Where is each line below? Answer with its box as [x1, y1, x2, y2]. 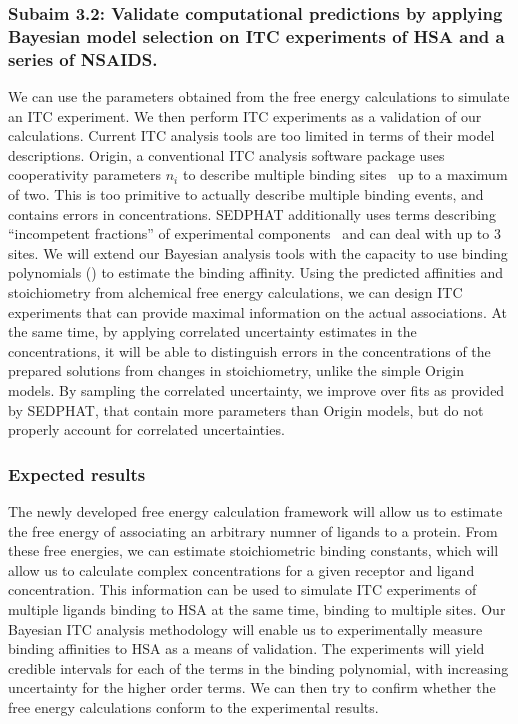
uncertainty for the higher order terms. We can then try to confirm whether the [8, 677, 496, 698]
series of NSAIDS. [8, 46, 158, 71]
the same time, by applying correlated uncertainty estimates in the [8, 321, 417, 342]
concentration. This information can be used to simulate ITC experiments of [8, 579, 477, 600]
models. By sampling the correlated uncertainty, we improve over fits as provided [8, 379, 505, 400]
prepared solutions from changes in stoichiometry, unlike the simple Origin [8, 360, 464, 381]
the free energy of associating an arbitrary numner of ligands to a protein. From [8, 520, 498, 541]
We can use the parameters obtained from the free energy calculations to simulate [8, 86, 510, 107]
